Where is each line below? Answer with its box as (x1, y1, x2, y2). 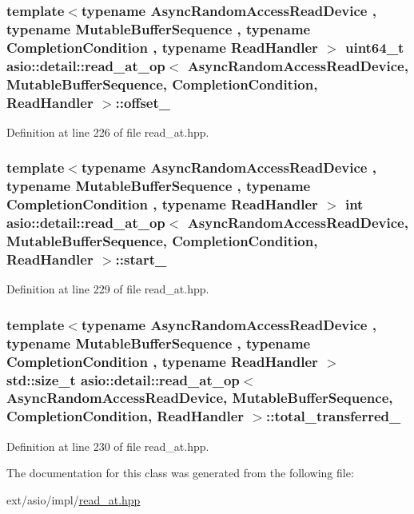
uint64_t (344, 37, 404, 57)
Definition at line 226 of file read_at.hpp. (6, 123, 209, 140)
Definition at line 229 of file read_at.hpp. (6, 281, 209, 297)
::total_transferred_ (265, 406, 401, 426)
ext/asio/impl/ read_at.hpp (6, 491, 141, 508)
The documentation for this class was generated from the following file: (6, 464, 354, 481)
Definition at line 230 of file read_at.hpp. (6, 437, 209, 454)
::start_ (115, 249, 167, 269)
